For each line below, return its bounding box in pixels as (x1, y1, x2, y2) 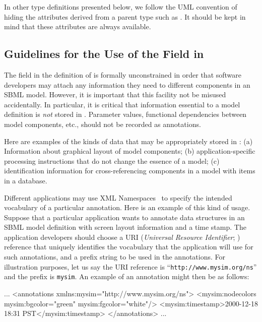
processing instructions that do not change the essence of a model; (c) (4, 155, 220, 166)
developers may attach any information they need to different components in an (4, 79, 250, 90)
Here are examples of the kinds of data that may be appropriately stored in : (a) (4, 136, 253, 146)
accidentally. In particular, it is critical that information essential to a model (4, 99, 240, 109)
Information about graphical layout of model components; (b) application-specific (4, 146, 255, 156)
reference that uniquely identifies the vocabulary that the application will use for (4, 241, 253, 252)
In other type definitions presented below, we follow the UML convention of (4, 2, 237, 12)
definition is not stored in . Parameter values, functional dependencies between (4, 109, 247, 119)
